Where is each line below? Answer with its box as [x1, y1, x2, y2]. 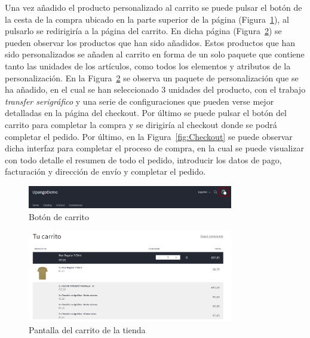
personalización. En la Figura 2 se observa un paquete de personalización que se [5, 71, 299, 84]
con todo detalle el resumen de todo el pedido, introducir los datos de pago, [5, 153, 282, 166]
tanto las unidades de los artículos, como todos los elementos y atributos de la [5, 59, 291, 72]
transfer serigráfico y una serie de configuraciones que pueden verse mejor [5, 95, 274, 107]
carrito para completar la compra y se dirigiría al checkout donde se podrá [5, 118, 277, 130]
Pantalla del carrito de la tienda [29, 324, 146, 336]
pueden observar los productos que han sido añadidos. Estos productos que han [5, 36, 295, 48]
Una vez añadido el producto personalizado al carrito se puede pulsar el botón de [5, 1, 302, 13]
